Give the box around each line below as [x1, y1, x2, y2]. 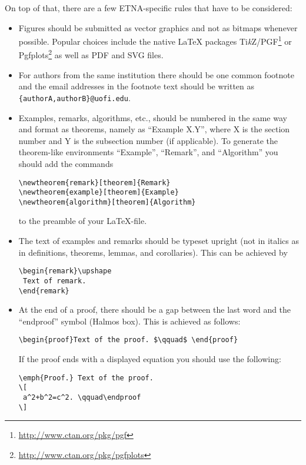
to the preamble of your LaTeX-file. [18, 215, 147, 227]
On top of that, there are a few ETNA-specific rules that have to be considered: [5, 2, 292, 14]
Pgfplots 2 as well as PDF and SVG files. [18, 47, 164, 61]
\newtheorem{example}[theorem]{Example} [18, 188, 179, 197]
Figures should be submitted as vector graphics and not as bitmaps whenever [18, 21, 298, 34]
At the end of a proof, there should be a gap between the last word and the [18, 303, 291, 316]
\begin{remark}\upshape [18, 267, 112, 276]
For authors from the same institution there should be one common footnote [18, 68, 294, 81]
